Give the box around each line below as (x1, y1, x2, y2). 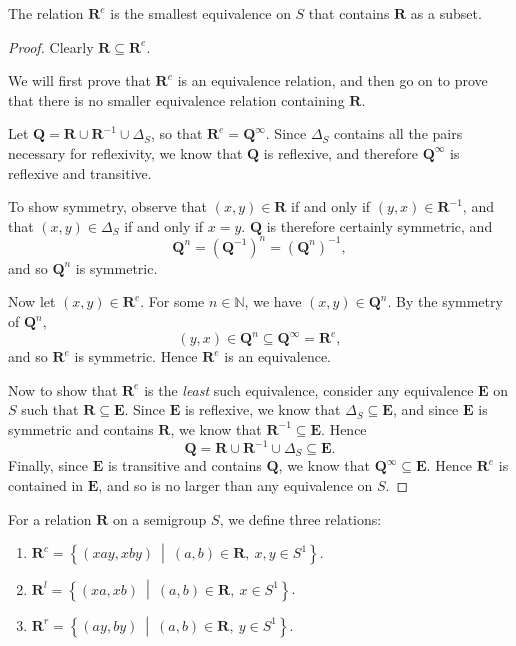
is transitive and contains (107, 455, 262, 476)
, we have (244, 291, 302, 312)
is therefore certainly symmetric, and (266, 215, 493, 236)
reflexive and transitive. (8, 162, 152, 183)
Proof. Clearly (8, 36, 94, 57)
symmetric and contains (8, 418, 154, 439)
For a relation (8, 508, 92, 529)
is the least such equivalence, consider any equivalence (144, 379, 474, 400)
